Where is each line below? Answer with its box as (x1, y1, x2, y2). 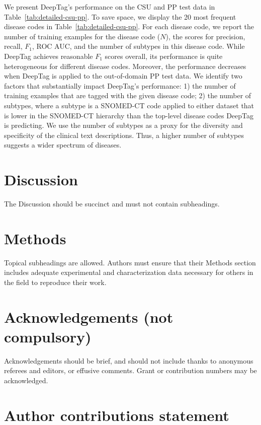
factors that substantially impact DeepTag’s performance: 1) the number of (4, 80, 236, 91)
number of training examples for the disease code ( (4, 31, 160, 41)
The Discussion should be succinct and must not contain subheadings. (4, 198, 220, 209)
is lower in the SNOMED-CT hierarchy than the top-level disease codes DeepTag (4, 110, 254, 120)
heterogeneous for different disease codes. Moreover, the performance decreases (4, 60, 246, 71)
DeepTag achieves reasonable (4, 50, 93, 61)
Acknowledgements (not (4, 306, 173, 327)
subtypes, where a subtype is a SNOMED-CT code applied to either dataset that (4, 100, 254, 110)
